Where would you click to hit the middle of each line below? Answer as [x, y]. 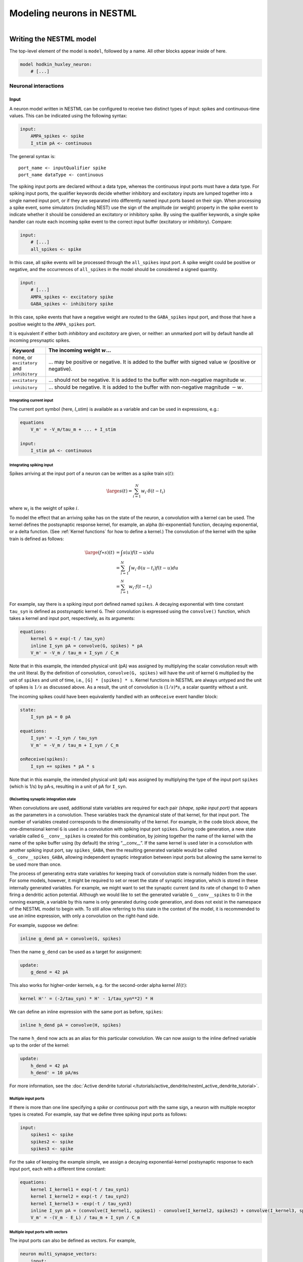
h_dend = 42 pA [49, 1066]
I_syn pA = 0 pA [50, 717]
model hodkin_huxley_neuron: [56, 64]
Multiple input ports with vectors [38, 1232]
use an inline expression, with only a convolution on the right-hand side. [84, 916]
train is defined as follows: [37, 539]
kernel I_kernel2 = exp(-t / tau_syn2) [80, 1197]
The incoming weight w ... [80, 350]
